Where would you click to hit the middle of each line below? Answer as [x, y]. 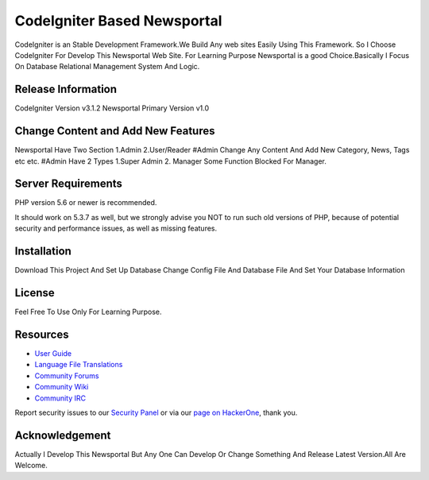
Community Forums [67, 375]
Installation [43, 252]
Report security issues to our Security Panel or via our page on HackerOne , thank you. [156, 412]
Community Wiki [62, 387]
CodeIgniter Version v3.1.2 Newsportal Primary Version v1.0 [112, 108]
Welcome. [31, 466]
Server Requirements [69, 184]
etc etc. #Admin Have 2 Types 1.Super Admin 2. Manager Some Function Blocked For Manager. [171, 161]
